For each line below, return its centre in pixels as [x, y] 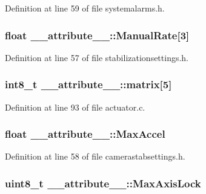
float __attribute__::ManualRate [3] [97, 35]
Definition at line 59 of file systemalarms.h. [85, 8]
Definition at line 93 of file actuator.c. [75, 107]
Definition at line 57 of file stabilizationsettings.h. [97, 57]
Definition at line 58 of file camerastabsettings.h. [95, 156]
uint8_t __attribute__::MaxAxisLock [103, 183]
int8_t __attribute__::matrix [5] [88, 84]
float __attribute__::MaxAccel [85, 134]
